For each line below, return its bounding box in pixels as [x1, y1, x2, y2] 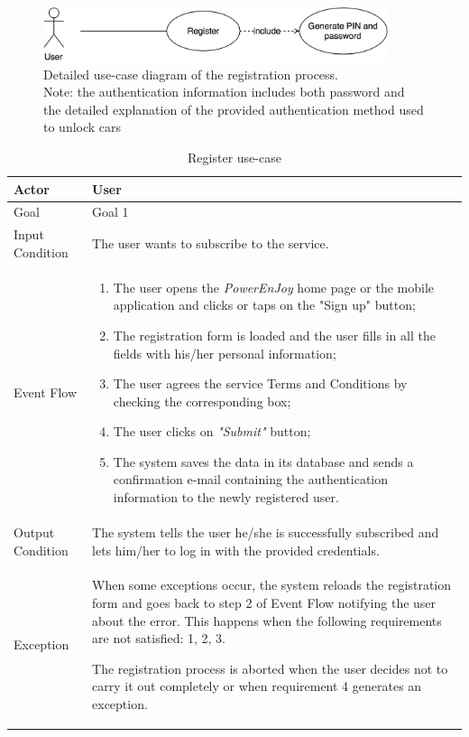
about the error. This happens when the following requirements [92, 611, 442, 630]
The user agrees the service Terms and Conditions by [113, 374, 408, 393]
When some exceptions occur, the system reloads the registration [92, 575, 452, 594]
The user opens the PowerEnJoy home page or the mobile [113, 277, 435, 296]
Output [14, 522, 55, 541]
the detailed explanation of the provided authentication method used [43, 99, 424, 118]
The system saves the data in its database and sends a [113, 452, 414, 471]
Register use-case [188, 148, 281, 167]
